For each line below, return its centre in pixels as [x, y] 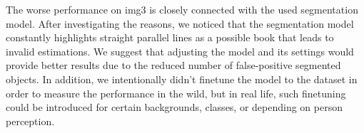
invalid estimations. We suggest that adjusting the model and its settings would [180, 51]
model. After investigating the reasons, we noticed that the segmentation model [180, 23]
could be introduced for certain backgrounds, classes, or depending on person [174, 107]
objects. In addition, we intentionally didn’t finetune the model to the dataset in [182, 79]
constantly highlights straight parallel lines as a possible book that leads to [170, 37]
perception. [30, 121]
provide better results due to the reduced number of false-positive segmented [173, 65]
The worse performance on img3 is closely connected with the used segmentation [182, 9]
